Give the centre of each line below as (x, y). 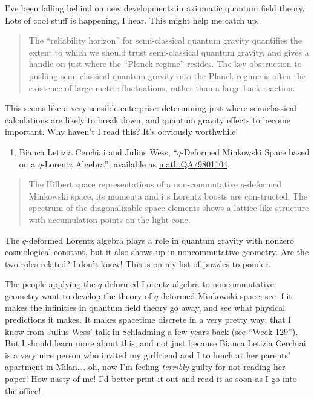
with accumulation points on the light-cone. (110, 219)
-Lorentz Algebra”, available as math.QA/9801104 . (136, 164)
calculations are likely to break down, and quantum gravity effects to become (148, 119)
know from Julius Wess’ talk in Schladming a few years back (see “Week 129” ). (152, 331)
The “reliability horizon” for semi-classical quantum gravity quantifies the (165, 40)
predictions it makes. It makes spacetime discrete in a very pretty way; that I (148, 320)
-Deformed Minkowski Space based (245, 151)
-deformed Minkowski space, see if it (225, 295)
